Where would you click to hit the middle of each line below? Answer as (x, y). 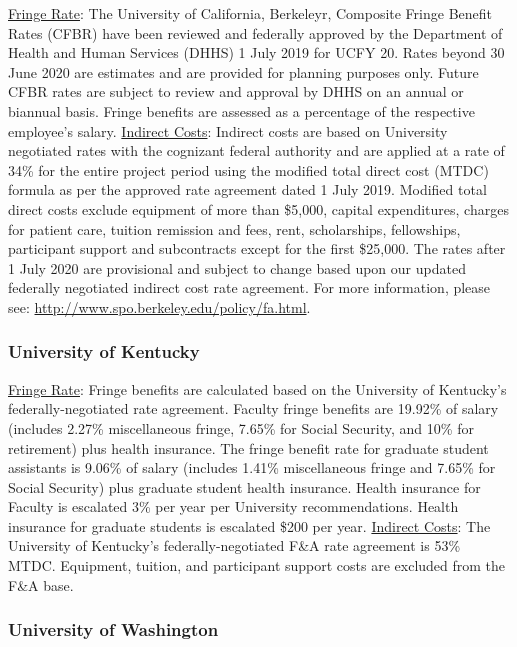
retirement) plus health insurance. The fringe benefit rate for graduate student (248, 447)
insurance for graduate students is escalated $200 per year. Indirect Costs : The (249, 525)
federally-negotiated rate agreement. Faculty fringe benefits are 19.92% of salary (253, 408)
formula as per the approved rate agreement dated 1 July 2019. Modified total (247, 189)
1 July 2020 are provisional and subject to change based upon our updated (237, 267)
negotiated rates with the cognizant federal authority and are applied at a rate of (256, 150)
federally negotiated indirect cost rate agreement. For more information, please (249, 287)
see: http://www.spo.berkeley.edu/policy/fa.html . (159, 306)
